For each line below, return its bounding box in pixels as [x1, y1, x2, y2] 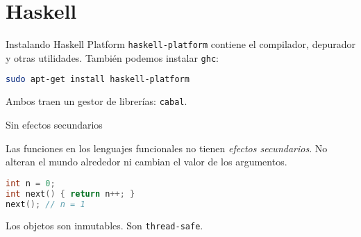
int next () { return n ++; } [6, 188, 135, 199]
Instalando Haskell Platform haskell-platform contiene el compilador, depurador [6, 37, 355, 51]
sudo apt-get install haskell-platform [6, 74, 190, 85]
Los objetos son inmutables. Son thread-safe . [6, 218, 203, 233]
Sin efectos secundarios [6, 117, 103, 131]
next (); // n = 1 [6, 199, 85, 209]
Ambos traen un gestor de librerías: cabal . [6, 94, 187, 108]
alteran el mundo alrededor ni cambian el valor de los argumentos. [6, 154, 287, 169]
